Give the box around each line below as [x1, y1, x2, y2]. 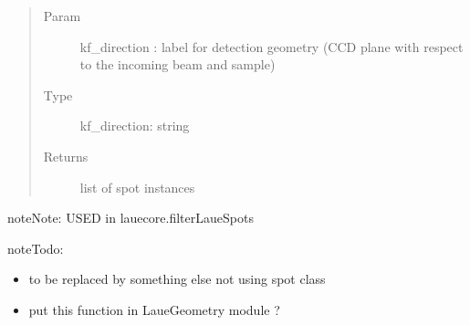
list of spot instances [79, 177, 195, 196]
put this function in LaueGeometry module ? [28, 299, 280, 319]
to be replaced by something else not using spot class [28, 269, 326, 288]
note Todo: [7, 238, 64, 257]
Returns [43, 146, 89, 165]
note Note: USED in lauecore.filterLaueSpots [7, 208, 254, 227]
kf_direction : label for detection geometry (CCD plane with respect [79, 37, 464, 56]
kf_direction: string [79, 116, 190, 135]
